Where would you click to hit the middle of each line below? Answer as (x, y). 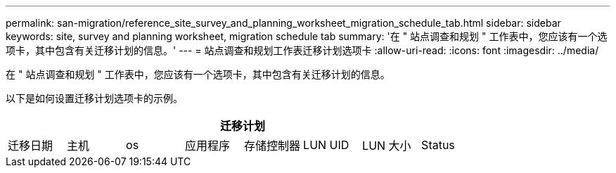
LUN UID (326, 145)
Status (438, 145)
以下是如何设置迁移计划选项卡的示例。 (94, 98)
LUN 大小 (387, 146)
